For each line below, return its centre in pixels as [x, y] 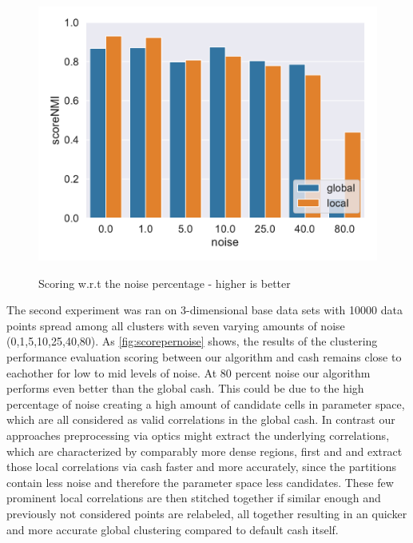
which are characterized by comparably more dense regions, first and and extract [205, 451]
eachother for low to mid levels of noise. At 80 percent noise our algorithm [189, 372]
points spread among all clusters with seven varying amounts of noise [176, 325]
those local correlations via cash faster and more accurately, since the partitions [201, 467]
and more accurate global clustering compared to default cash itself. [173, 529]
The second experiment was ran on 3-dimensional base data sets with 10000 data [205, 310]
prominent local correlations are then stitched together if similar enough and [194, 498]
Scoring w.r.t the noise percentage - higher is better [165, 283]
